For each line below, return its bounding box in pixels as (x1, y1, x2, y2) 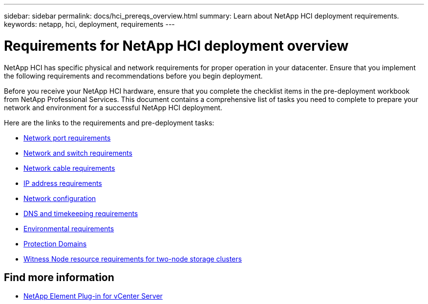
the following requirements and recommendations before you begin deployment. (4, 71, 263, 80)
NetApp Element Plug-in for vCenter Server (23, 292, 163, 301)
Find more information (4, 271, 114, 284)
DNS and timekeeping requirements (23, 209, 138, 218)
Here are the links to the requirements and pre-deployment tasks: (4, 118, 214, 127)
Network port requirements (23, 133, 111, 142)
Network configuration (23, 194, 96, 203)
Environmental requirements (23, 224, 114, 233)
